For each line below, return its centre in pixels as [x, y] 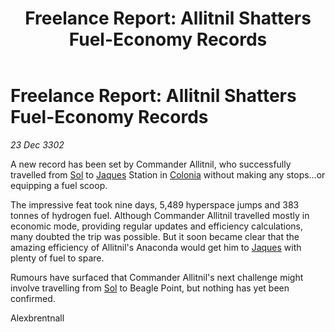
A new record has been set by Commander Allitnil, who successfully [151, 164]
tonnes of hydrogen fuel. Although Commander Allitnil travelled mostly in [160, 215]
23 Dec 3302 [37, 144]
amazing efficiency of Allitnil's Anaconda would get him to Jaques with [156, 247]
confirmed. [33, 298]
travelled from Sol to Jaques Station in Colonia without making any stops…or [168, 174]
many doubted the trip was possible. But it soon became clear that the [155, 236]
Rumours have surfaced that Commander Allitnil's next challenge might [157, 277]
